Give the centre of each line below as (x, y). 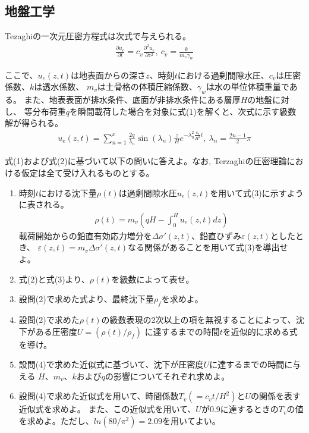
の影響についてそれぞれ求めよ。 (168, 376)
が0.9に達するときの (240, 409)
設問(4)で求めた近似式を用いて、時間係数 (99, 396)
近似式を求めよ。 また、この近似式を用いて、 (107, 409)
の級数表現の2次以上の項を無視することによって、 (198, 319)
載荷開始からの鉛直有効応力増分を (85, 235)
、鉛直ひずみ (217, 235)
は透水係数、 (59, 87)
